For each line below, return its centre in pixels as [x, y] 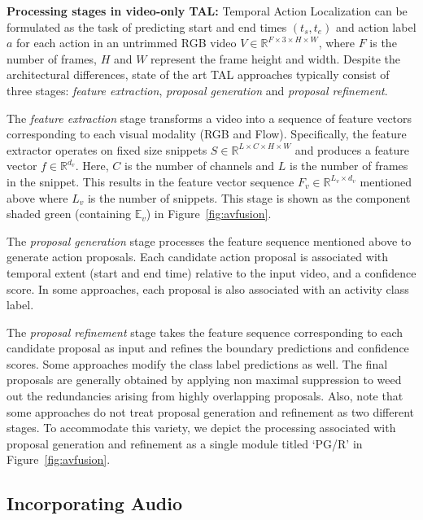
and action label [376, 26]
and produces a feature [352, 149]
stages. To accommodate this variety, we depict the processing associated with [201, 428]
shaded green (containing [69, 214]
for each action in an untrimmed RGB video [126, 43]
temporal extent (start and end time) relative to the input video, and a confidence [211, 272]
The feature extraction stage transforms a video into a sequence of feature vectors [209, 118]
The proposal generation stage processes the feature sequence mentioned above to [209, 240]
